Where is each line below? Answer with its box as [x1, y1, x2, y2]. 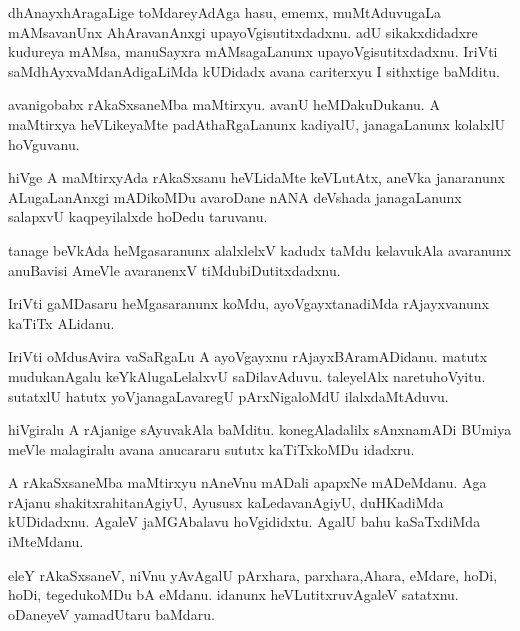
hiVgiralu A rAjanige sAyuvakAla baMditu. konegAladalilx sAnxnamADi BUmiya [8, 419, 512, 440]
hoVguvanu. [8, 133, 80, 154]
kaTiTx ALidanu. [8, 312, 115, 333]
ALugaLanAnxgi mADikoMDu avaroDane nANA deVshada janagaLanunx [8, 186, 462, 207]
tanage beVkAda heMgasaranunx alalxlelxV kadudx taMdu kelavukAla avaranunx [8, 239, 512, 260]
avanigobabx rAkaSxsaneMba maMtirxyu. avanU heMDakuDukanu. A [8, 94, 440, 115]
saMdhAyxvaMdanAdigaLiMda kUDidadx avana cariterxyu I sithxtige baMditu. [8, 60, 500, 81]
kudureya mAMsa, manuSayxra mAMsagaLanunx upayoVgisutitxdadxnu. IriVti [8, 41, 498, 62]
